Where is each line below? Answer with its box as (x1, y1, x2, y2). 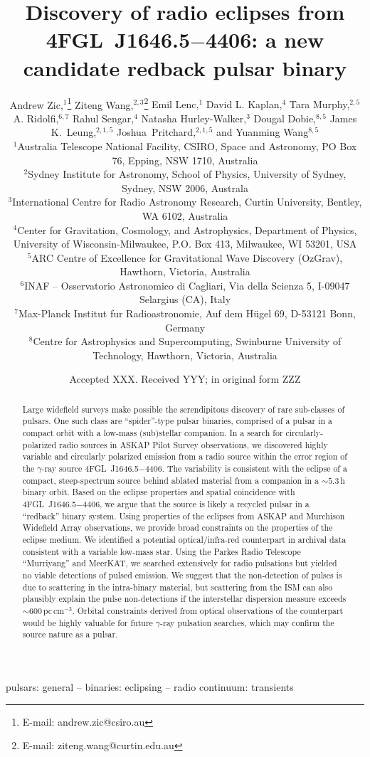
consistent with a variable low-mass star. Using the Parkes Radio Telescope (22, 545, 301, 557)
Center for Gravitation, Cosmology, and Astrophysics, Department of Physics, (17, 222, 357, 237)
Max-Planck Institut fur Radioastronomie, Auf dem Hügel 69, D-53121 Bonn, (18, 306, 356, 321)
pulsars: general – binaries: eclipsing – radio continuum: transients (6, 679, 294, 694)
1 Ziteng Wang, (67, 95, 134, 112)
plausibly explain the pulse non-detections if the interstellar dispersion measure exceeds (22, 593, 347, 605)
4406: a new (205, 25, 324, 54)
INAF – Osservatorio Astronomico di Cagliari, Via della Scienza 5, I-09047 (24, 277, 350, 292)
